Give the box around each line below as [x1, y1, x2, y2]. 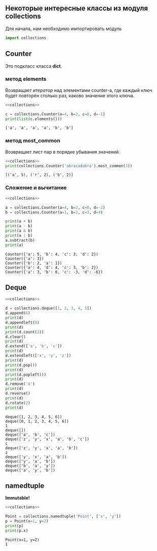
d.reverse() [5, 391, 30, 396]
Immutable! [5, 495, 30, 501]
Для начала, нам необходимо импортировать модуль [5, 25, 122, 32]
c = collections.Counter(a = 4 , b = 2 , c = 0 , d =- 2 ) [5, 111, 105, 116]
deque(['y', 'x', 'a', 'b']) [5, 454, 67, 460]
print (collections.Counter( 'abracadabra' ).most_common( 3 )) [5, 163, 133, 168]
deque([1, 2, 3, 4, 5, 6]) [5, 414, 62, 419]
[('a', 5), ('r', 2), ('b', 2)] [5, 172, 73, 177]
